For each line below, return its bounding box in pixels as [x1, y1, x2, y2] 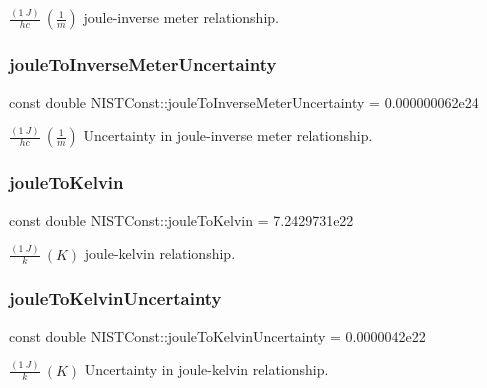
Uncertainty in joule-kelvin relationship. [84, 359, 329, 380]
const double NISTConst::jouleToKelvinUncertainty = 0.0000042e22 [9, 325, 426, 346]
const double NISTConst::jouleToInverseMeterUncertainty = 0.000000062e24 [9, 91, 479, 112]
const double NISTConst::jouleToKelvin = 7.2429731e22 [9, 209, 354, 230]
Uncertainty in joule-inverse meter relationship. [83, 125, 373, 146]
